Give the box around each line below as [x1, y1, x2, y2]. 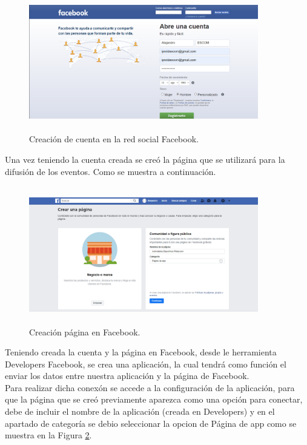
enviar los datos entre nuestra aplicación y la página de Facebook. [5, 369, 249, 382]
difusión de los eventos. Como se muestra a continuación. [5, 165, 216, 177]
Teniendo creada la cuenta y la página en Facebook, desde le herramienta [5, 346, 277, 358]
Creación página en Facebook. [29, 325, 140, 338]
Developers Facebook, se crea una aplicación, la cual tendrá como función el [5, 357, 286, 370]
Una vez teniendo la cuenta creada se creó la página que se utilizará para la [5, 153, 285, 165]
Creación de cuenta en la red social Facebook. [29, 133, 199, 145]
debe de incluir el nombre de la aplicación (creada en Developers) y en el [5, 405, 275, 418]
